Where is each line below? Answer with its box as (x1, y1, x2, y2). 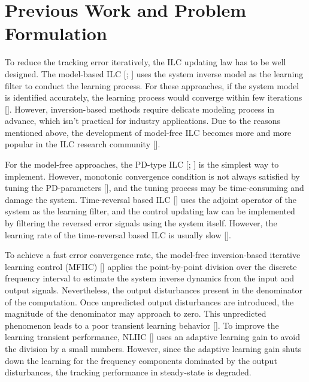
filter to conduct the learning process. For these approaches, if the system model (5, 79, 299, 92)
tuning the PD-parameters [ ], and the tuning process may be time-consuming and (5, 181, 304, 194)
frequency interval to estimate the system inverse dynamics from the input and (5, 272, 295, 284)
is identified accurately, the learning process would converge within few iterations (5, 91, 302, 104)
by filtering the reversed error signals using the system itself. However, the (5, 217, 277, 229)
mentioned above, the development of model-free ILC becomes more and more (5, 126, 292, 138)
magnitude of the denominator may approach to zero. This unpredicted (5, 307, 266, 320)
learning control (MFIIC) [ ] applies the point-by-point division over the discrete (5, 260, 297, 272)
